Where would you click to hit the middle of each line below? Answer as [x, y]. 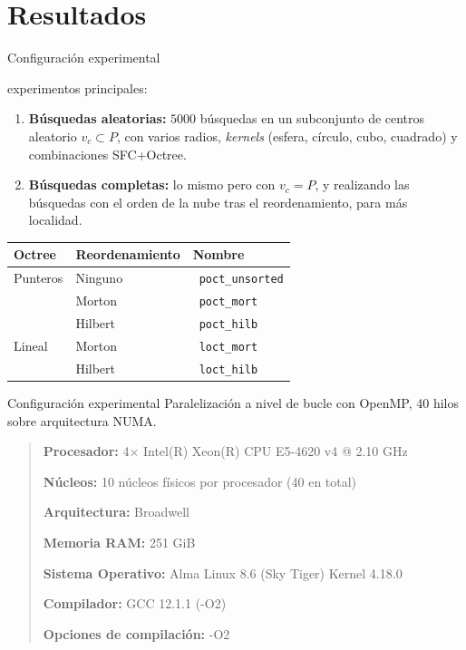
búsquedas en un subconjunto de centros [312, 118]
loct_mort [228, 347]
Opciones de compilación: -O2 [136, 633]
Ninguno [99, 278]
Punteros [39, 278]
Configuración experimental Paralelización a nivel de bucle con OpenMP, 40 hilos [233, 403]
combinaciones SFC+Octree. [107, 154]
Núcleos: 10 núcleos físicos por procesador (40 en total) [200, 481]
